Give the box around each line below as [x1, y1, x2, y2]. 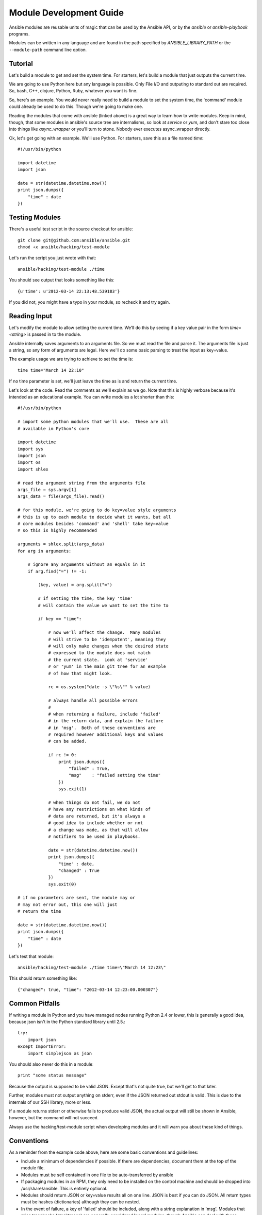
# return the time [17, 909, 62, 914]
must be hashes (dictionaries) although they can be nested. [21, 1199, 140, 1205]
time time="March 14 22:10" [17, 367, 84, 373]
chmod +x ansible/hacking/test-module [17, 244, 110, 250]
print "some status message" [17, 1073, 87, 1078]
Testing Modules [9, 213, 61, 222]
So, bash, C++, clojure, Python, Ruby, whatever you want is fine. [9, 88, 138, 94]
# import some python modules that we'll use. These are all [17, 419, 169, 425]
